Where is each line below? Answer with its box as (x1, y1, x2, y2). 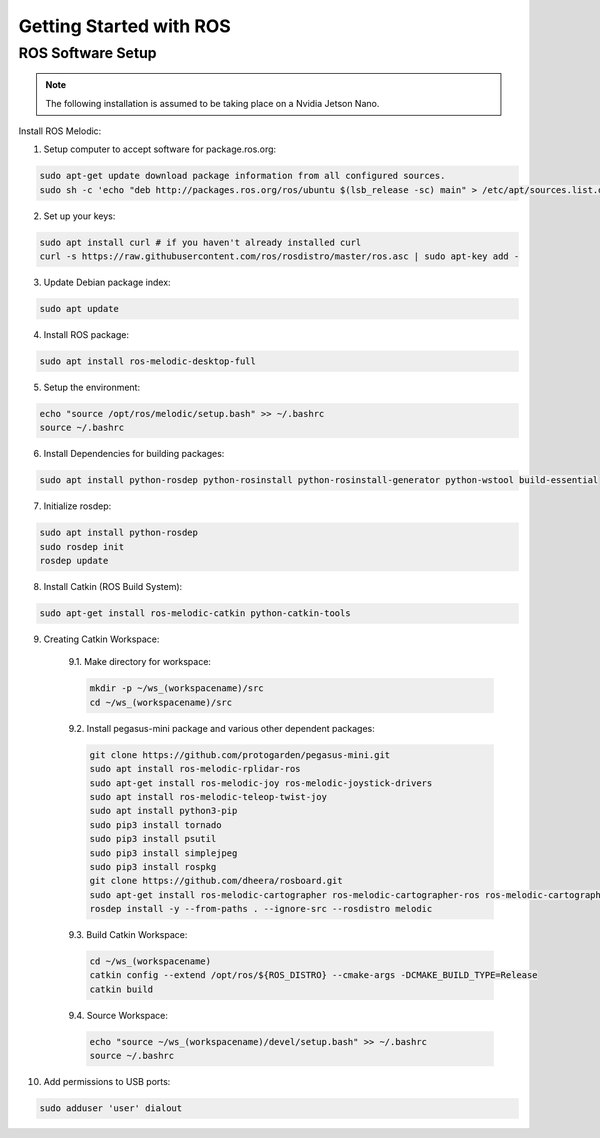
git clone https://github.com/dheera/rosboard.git (89, 875, 344, 887)
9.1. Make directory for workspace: (68, 656, 212, 668)
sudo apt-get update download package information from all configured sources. (39, 170, 446, 182)
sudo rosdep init (39, 541, 125, 552)
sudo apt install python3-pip (89, 805, 238, 817)
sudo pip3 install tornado (89, 819, 222, 830)
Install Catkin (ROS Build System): (43, 581, 183, 593)
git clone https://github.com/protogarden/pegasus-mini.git (89, 749, 391, 760)
